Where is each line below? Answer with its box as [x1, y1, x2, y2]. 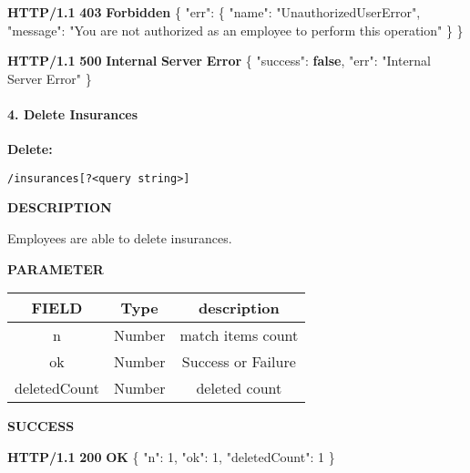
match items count [179, 324, 299, 346]
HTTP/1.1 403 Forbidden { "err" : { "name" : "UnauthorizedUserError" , [7, 3, 421, 21]
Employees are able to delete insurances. [7, 229, 232, 248]
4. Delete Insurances [7, 104, 138, 123]
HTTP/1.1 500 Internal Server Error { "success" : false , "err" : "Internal [7, 51, 431, 70]
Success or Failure [181, 351, 296, 373]
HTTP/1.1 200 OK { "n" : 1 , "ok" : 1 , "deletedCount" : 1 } [7, 447, 335, 466]
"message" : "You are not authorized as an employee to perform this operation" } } [7, 20, 464, 39]
